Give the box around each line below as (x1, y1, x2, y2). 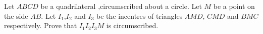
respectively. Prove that (4, 20, 77, 31)
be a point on (213, 1, 255, 11)
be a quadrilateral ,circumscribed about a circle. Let (40, 1, 202, 11)
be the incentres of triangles (96, 10, 183, 21)
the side (4, 10, 28, 21)
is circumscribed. (106, 20, 159, 31)
